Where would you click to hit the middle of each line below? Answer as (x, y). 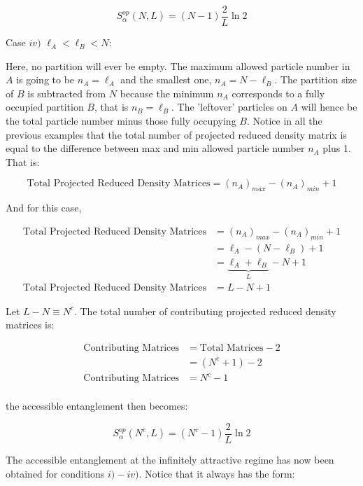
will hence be (329, 107)
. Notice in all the (284, 121)
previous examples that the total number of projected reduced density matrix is (176, 134)
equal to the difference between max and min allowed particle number (155, 148)
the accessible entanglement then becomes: (97, 406)
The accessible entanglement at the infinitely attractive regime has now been (170, 460)
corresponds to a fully (278, 93)
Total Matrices (232, 348)
